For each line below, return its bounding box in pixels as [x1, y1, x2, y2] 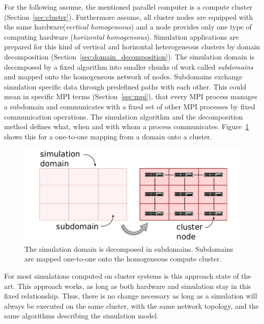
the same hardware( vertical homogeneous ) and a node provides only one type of [4, 21, 252, 32]
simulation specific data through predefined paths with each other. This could [4, 81, 247, 92]
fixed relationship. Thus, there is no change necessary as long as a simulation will [4, 290, 257, 301]
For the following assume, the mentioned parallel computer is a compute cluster [4, 2, 252, 12]
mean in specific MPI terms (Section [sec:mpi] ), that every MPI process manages [4, 91, 257, 102]
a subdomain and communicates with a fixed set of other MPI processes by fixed [4, 101, 255, 111]
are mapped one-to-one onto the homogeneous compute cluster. [24, 253, 222, 264]
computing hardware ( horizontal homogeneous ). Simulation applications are [4, 31, 239, 42]
